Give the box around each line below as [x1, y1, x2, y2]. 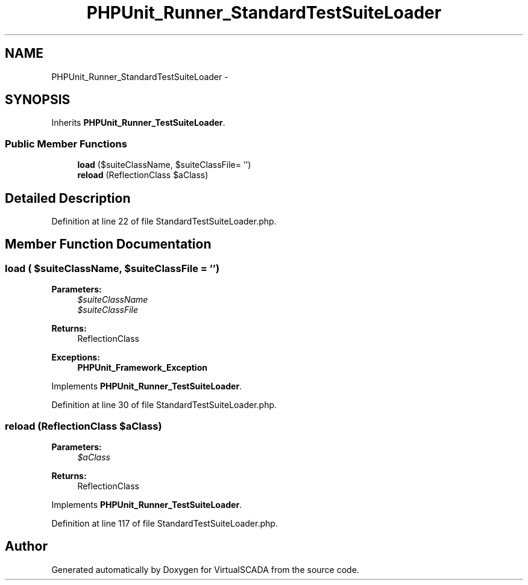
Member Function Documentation [5, 237, 212, 252]
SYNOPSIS [5, 92, 71, 108]
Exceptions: [51, 352, 100, 363]
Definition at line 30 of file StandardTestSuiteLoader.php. [51, 400, 277, 410]
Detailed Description [5, 190, 131, 206]
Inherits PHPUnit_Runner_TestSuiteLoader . [51, 117, 225, 128]
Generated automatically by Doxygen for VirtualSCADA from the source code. [51, 564, 359, 575]
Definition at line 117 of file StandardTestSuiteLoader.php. [51, 518, 278, 528]
